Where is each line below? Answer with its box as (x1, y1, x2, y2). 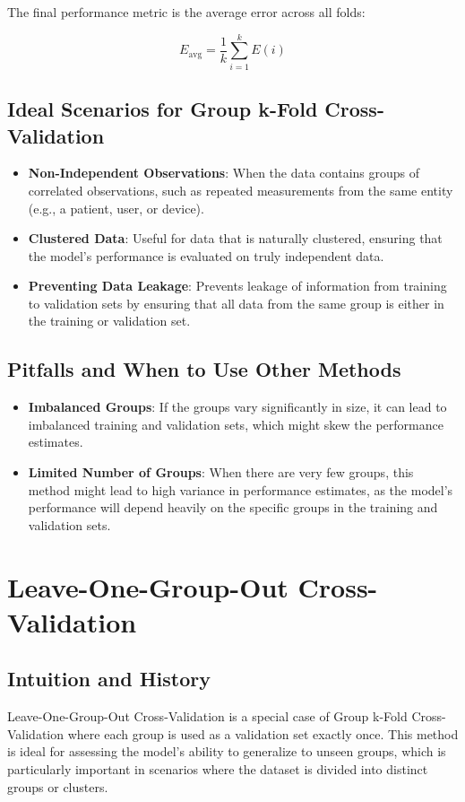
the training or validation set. (28, 311, 191, 330)
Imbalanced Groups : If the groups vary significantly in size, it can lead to (28, 397, 447, 416)
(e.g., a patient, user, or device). (28, 198, 204, 217)
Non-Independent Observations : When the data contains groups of (28, 163, 420, 182)
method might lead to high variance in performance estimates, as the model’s (28, 480, 453, 499)
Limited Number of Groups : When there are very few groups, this (28, 463, 414, 482)
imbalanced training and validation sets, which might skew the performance (28, 414, 443, 433)
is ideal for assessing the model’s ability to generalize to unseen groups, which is (7, 742, 446, 761)
